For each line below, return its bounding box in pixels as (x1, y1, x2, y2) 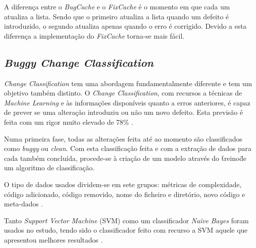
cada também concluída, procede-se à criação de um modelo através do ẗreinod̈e (4, 152, 247, 163)
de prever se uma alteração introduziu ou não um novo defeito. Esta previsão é (4, 107, 243, 117)
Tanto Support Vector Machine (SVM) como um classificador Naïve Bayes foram (4, 215, 249, 225)
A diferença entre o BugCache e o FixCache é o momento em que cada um (4, 1, 230, 11)
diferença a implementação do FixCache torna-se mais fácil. (4, 30, 185, 41)
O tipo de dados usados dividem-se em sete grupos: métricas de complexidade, (4, 179, 242, 189)
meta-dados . (4, 198, 43, 209)
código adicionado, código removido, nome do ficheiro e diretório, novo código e (4, 189, 245, 199)
